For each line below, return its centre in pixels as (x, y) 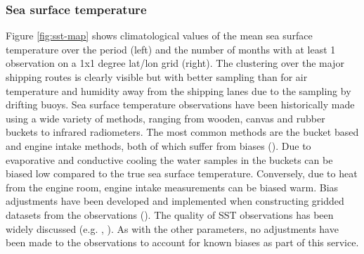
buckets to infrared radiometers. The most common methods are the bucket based (182, 132)
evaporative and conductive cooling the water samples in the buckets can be (169, 159)
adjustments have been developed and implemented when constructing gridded (175, 201)
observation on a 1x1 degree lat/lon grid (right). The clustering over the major (175, 63)
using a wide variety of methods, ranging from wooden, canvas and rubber (165, 118)
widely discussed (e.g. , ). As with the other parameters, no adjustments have (172, 228)
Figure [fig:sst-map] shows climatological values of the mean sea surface (159, 36)
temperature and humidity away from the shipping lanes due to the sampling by (178, 90)
